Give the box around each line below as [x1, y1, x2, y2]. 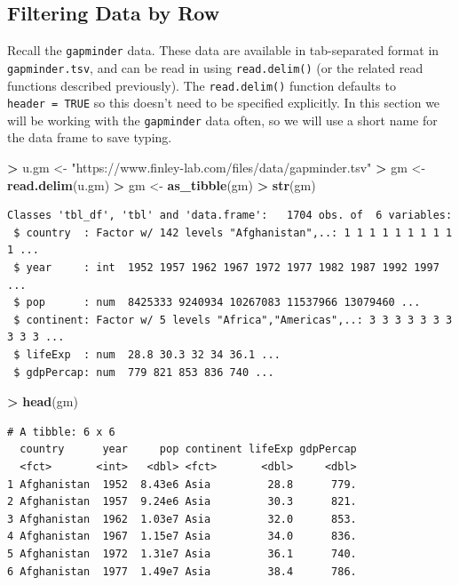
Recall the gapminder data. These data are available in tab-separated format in [7, 41, 439, 60]
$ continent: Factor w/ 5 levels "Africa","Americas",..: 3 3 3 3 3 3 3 [13, 313, 453, 326]
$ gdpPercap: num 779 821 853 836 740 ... [13, 365, 274, 379]
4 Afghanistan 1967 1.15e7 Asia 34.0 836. [7, 530, 357, 543]
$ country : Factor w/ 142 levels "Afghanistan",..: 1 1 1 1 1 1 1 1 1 [13, 226, 453, 239]
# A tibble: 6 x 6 [7, 425, 115, 438]
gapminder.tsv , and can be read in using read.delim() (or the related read [7, 58, 423, 76]
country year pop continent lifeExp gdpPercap [20, 443, 357, 456]
